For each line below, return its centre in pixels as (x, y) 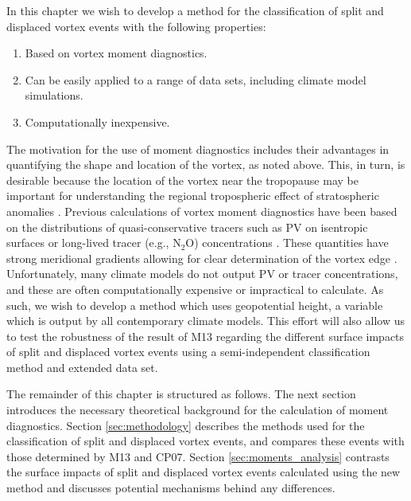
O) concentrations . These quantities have (287, 243)
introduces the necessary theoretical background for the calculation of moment (198, 410)
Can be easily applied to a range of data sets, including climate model (196, 79)
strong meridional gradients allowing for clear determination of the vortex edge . (202, 258)
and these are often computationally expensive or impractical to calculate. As (195, 289)
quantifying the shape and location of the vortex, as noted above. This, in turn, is (206, 164)
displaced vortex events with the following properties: (136, 26)
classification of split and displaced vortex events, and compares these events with (205, 441)
